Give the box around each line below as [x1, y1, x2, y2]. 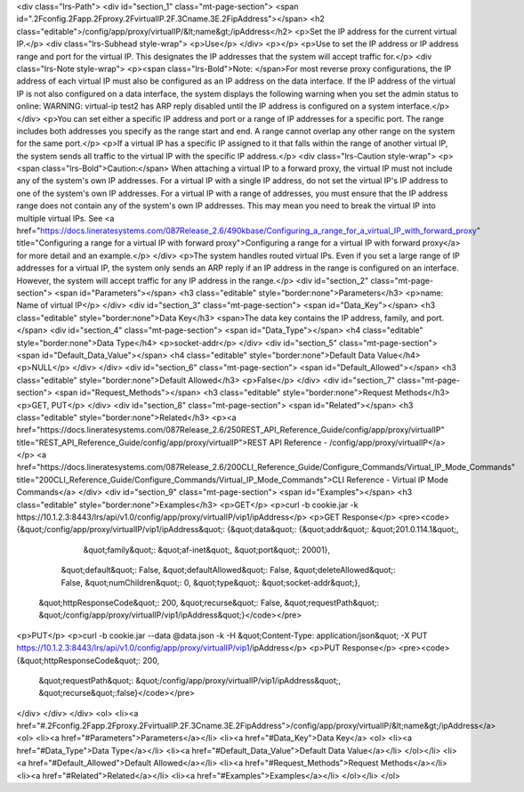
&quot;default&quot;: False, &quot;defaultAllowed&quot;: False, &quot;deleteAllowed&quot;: [60, 565, 396, 576]
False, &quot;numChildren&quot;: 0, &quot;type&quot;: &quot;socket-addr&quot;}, [60, 577, 360, 587]
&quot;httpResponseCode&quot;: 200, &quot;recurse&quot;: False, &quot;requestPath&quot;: [38, 597, 380, 608]
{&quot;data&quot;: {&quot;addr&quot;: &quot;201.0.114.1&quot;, [227, 524, 459, 535]
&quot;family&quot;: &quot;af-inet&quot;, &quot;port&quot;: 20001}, [83, 544, 331, 555]
